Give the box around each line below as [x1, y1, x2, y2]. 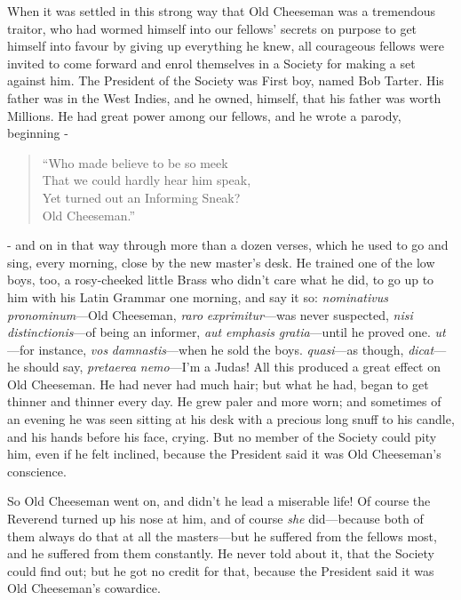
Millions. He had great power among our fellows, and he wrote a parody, [7, 106, 401, 124]
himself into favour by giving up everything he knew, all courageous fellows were [7, 36, 444, 55]
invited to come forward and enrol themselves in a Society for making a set [7, 53, 416, 72]
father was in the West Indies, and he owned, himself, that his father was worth [7, 88, 441, 107]
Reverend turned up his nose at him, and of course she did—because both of [7, 509, 424, 528]
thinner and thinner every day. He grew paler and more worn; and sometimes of [7, 392, 441, 411]
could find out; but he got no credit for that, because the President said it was [7, 561, 434, 580]
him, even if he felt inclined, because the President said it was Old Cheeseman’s [7, 444, 441, 463]
